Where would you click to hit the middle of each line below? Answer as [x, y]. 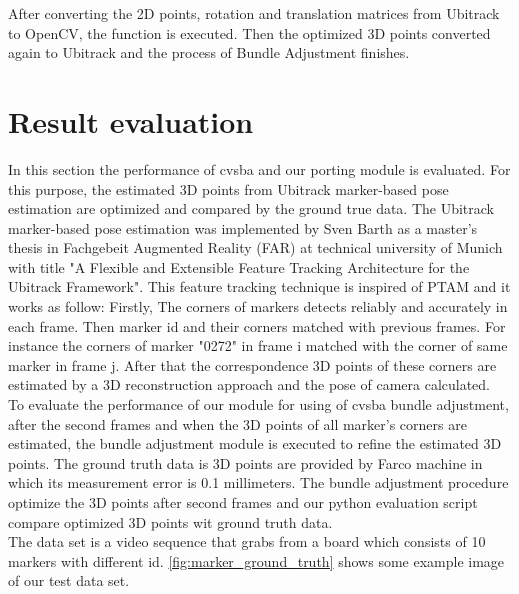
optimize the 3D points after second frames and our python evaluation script [243, 502]
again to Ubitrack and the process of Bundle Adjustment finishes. [209, 52]
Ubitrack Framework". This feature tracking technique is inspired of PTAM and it [259, 286]
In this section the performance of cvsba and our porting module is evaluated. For [259, 168]
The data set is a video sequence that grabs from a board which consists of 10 [247, 541]
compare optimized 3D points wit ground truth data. [170, 521]
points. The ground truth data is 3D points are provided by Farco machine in [245, 462]
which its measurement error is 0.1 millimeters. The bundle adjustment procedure [258, 482]
